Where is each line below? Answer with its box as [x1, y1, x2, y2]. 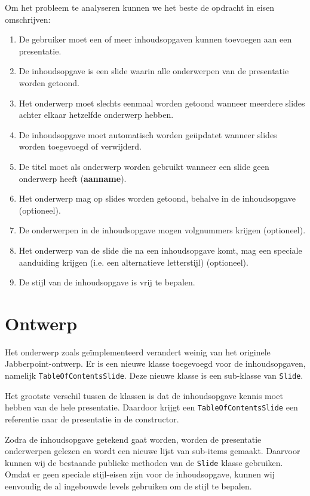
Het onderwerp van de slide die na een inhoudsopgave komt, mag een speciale [19, 244, 302, 256]
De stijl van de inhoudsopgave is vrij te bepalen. [19, 276, 195, 288]
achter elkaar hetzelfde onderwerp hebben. [19, 108, 174, 121]
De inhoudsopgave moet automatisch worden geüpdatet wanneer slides [19, 128, 277, 141]
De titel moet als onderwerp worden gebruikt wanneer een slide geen [19, 160, 269, 172]
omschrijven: [5, 13, 51, 25]
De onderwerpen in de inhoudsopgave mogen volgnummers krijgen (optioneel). [19, 224, 306, 236]
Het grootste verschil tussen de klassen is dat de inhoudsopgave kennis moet [5, 389, 283, 401]
